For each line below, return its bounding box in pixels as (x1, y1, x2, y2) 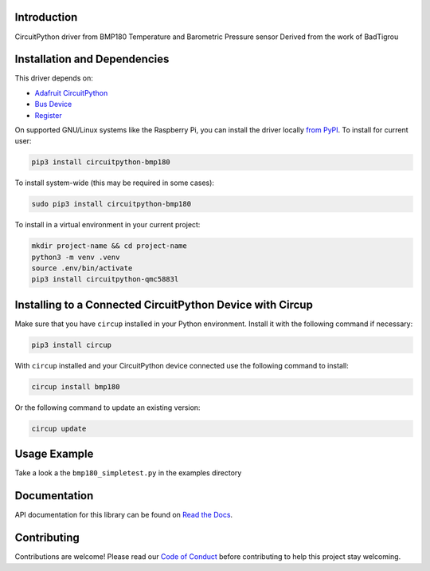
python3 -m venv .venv (31, 252, 120, 262)
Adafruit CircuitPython (34, 88, 108, 97)
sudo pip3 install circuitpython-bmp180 (31, 199, 191, 209)
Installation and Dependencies (14, 53, 170, 66)
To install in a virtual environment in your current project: (14, 220, 201, 230)
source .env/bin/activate (31, 264, 133, 273)
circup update (31, 423, 87, 433)
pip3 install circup (31, 340, 111, 349)
